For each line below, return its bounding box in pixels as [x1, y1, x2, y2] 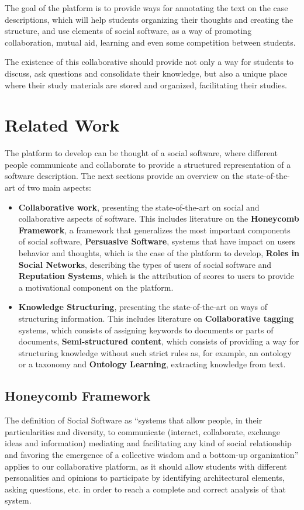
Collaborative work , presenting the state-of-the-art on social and [18, 201, 260, 213]
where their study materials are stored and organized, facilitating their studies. [5, 78, 287, 91]
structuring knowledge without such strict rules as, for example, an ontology [18, 346, 292, 359]
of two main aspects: [18, 181, 91, 194]
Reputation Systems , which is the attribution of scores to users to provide [18, 270, 295, 282]
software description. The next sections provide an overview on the [5, 170, 244, 182]
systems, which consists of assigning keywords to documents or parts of [18, 323, 274, 336]
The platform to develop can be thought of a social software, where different [5, 147, 278, 159]
